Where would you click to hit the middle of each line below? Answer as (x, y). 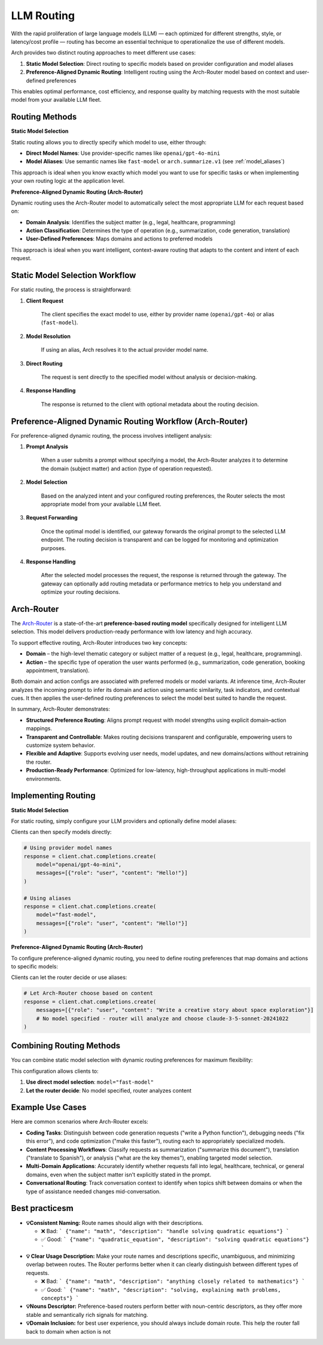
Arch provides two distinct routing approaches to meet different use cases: (103, 53)
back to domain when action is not (68, 1331)
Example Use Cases (49, 1107)
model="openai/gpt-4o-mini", (79, 865)
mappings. (39, 728)
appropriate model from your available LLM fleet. (101, 504)
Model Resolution (48, 336)
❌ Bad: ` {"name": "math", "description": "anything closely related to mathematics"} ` (173, 1281)
